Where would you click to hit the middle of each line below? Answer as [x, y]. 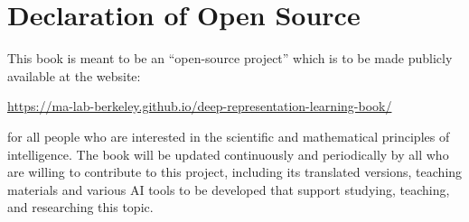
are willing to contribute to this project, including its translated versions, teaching [235, 172]
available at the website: [74, 75]
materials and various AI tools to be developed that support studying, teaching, [229, 189]
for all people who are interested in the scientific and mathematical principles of [229, 136]
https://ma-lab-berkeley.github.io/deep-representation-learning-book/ [200, 106]
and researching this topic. [80, 207]
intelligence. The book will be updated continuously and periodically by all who [228, 154]
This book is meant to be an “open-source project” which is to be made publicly [230, 58]
